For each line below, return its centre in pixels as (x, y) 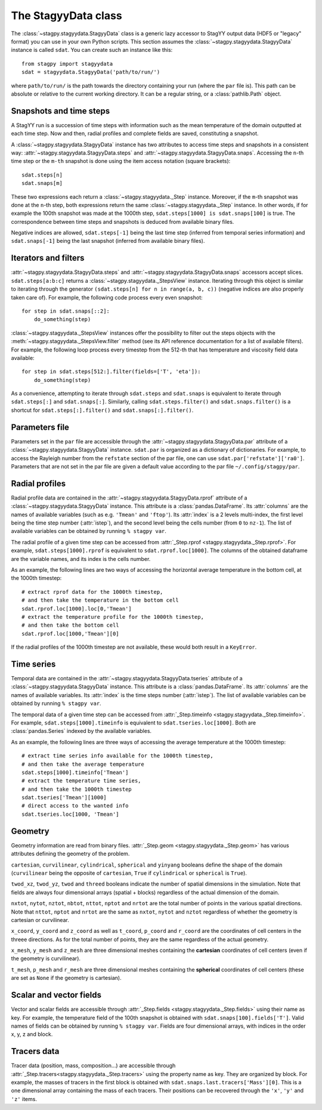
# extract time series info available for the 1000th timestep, (118, 756)
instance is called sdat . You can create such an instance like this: (92, 50)
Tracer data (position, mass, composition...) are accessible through (93, 1066)
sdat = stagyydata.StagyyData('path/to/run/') (91, 72)
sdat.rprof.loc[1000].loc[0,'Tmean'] (77, 608)
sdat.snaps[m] (42, 183)
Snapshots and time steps (61, 111)
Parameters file (40, 427)
